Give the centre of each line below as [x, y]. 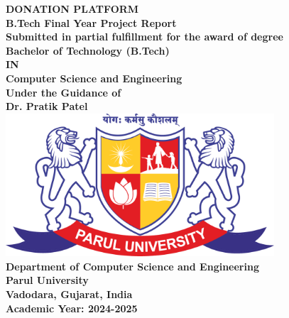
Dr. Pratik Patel [47, 106]
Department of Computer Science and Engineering [132, 266]
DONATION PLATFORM [72, 9]
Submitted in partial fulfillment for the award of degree [144, 37]
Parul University [47, 280]
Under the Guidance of [64, 92]
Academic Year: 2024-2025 [72, 308]
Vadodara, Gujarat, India [69, 294]
